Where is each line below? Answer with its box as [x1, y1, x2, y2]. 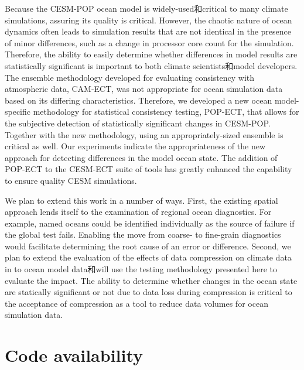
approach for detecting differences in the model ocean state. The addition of [5, 151, 278, 163]
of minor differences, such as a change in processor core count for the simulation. [5, 36, 294, 49]
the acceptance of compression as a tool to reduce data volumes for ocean [5, 297, 268, 309]
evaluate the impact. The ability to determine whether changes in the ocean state [5, 274, 298, 286]
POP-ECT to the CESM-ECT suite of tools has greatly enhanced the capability [5, 163, 292, 175]
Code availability [5, 343, 144, 367]
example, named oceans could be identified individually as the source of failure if [5, 217, 295, 229]
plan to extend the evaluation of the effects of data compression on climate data [5, 251, 292, 263]
